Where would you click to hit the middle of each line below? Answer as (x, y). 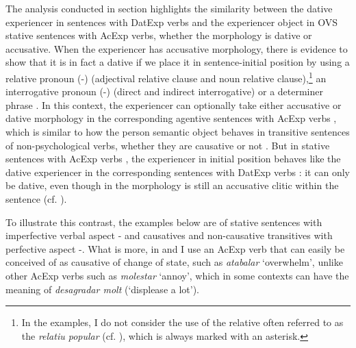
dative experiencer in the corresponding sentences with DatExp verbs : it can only (178, 172)
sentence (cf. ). (36, 198)
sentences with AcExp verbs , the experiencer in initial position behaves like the (173, 159)
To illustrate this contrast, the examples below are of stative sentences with (164, 222)
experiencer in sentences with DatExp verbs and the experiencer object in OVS (171, 22)
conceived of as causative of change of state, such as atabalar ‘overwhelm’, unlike (174, 262)
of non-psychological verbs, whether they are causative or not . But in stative (168, 145)
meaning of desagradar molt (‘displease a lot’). (102, 289)
